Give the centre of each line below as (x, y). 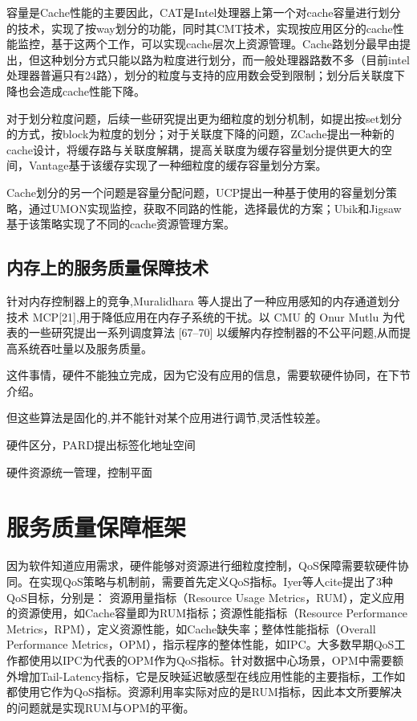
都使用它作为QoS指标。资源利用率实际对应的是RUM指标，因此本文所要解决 (204, 692)
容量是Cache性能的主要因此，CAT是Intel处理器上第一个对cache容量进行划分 (204, 12)
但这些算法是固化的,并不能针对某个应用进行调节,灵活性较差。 (167, 418)
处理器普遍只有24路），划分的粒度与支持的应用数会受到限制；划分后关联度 (200, 75)
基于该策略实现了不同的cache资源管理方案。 (121, 224)
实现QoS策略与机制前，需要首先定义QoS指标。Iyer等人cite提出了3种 (216, 581)
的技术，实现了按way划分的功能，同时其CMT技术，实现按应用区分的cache (200, 28)
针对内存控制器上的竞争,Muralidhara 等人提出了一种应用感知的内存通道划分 (203, 300)
